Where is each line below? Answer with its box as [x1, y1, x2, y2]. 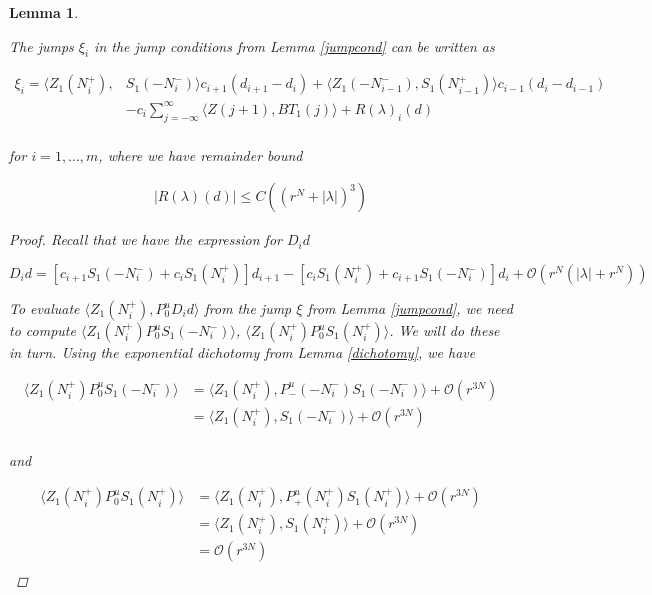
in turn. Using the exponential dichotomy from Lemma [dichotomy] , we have [9, 342, 476, 362]
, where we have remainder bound [98, 144, 303, 165]
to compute [9, 320, 76, 340]
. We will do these [389, 320, 500, 340]
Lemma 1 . [9, 2, 79, 22]
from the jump [204, 298, 292, 318]
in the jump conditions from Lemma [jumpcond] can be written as [94, 35, 495, 56]
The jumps [9, 35, 74, 56]
